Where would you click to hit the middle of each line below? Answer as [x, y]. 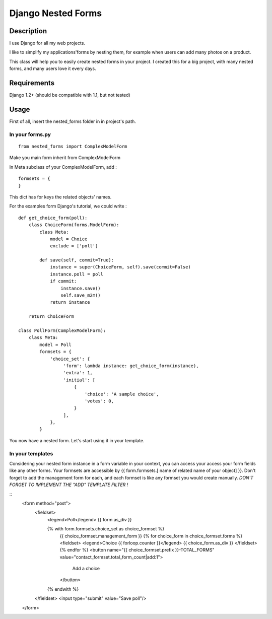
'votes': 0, [99, 401]
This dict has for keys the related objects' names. [60, 197]
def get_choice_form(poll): [53, 218]
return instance [70, 302]
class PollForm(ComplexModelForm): [62, 330]
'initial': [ [79, 380]
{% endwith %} [63, 589]
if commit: [63, 281]
